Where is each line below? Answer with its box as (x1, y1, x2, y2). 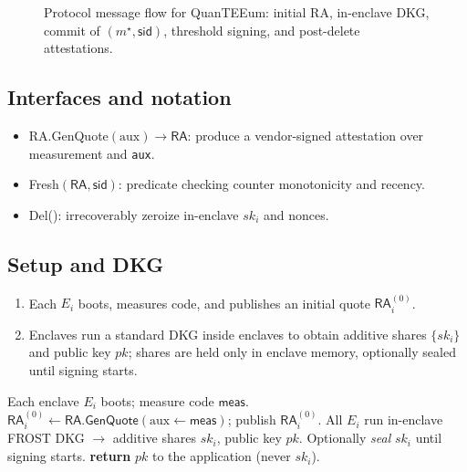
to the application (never (151, 446, 291, 466)
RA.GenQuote (28, 125, 109, 144)
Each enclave (7, 391, 79, 410)
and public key (28, 342, 111, 362)
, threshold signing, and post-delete (163, 20, 360, 39)
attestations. (44, 38, 113, 58)
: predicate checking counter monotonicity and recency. (118, 174, 425, 194)
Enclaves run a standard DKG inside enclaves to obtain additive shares (28, 324, 427, 343)
